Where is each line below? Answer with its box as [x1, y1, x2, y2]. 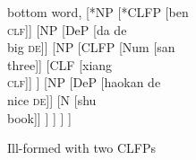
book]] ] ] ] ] [7, 108, 72, 127]
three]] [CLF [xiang [7, 55, 113, 74]
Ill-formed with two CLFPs [7, 138, 156, 157]
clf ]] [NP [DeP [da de [7, 20, 127, 39]
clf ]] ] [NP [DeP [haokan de [7, 73, 161, 92]
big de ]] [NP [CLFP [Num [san [7, 38, 175, 57]
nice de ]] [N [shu [7, 90, 97, 109]
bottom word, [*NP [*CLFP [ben [7, 3, 189, 21]
